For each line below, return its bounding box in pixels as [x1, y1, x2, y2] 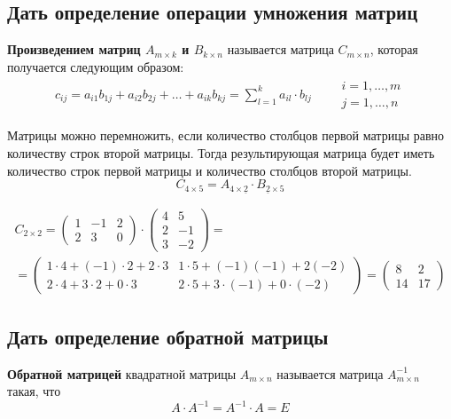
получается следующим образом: [7, 57, 184, 75]
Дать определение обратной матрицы [7, 322, 329, 350]
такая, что [7, 382, 61, 400]
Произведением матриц [7, 40, 141, 59]
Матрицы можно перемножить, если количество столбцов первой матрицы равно [7, 126, 445, 145]
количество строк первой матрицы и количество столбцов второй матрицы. [7, 161, 412, 179]
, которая [369, 40, 418, 59]
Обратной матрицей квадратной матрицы [7, 364, 237, 383]
